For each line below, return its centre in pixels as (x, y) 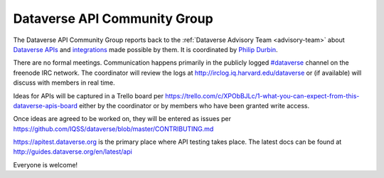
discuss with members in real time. (64, 83)
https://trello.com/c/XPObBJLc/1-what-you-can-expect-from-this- (262, 95)
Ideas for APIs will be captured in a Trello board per (88, 95)
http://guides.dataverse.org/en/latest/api (73, 152)
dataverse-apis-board (45, 105)
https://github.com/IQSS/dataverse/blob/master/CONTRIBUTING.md (113, 129)
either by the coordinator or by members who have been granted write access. (194, 105)
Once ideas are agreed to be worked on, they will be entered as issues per (122, 119)
